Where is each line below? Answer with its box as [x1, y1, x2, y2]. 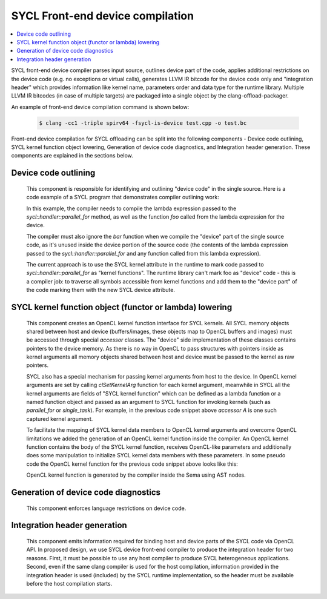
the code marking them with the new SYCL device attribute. [26, 286, 176, 294]
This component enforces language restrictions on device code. [26, 505, 187, 512]
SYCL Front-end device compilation [11, 9, 194, 22]
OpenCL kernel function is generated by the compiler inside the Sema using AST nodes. [26, 471, 246, 478]
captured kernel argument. [26, 415, 93, 422]
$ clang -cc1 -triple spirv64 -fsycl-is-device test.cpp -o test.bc [39, 119, 247, 127]
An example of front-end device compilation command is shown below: [11, 103, 190, 110]
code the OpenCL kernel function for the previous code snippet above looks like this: [26, 460, 239, 468]
